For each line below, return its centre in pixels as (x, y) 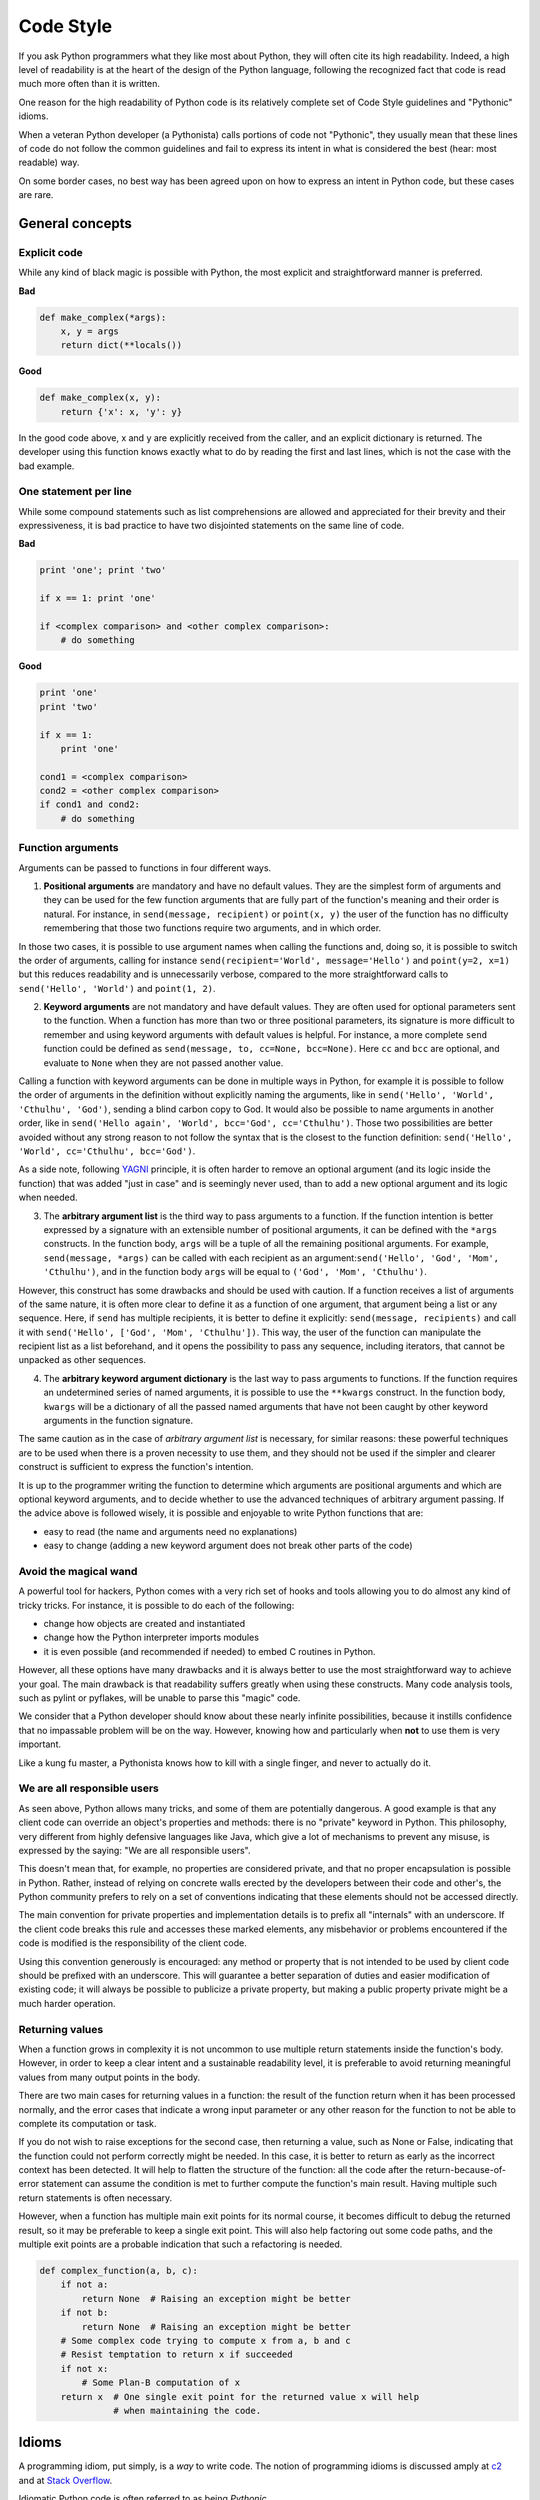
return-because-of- (466, 2170)
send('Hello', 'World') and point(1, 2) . (117, 988)
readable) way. (49, 162)
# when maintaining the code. (187, 2410)
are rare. (36, 195)
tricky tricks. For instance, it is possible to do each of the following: (156, 1605)
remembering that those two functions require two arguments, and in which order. (212, 928)
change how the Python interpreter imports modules (151, 1637)
